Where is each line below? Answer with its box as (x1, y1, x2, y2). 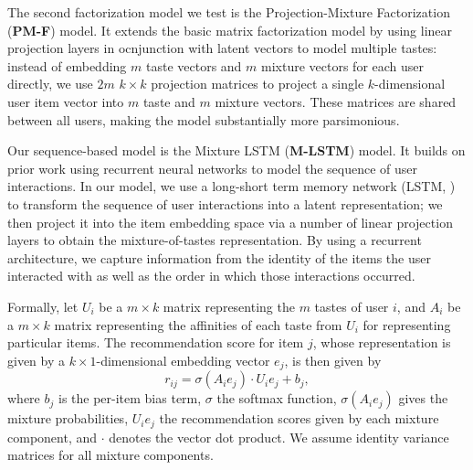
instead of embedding (7, 56, 127, 75)
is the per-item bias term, (58, 389, 202, 408)
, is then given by (284, 350, 382, 369)
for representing (363, 315, 451, 334)
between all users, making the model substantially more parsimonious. (7, 110, 400, 129)
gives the (398, 389, 448, 408)
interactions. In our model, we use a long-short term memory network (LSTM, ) (7, 176, 456, 196)
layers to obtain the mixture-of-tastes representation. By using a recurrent (7, 230, 422, 250)
